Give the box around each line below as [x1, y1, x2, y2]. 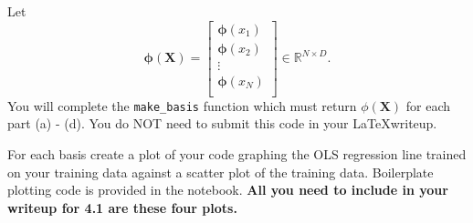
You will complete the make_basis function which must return [7, 96, 357, 115]
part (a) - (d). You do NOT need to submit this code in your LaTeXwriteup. [7, 114, 437, 133]
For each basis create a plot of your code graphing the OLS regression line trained [7, 145, 467, 163]
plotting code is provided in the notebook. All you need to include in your [7, 180, 448, 199]
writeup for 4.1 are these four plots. [7, 198, 237, 217]
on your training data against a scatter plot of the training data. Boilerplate [7, 162, 434, 181]
